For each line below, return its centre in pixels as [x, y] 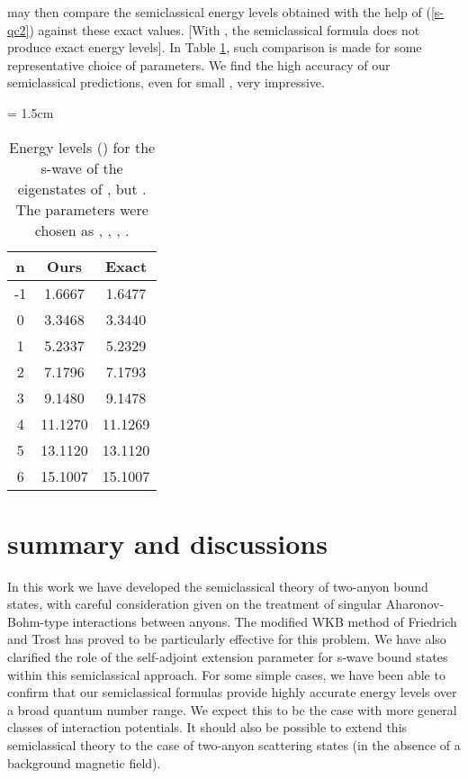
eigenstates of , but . [82, 188]
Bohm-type [38, 621]
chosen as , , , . [82, 230]
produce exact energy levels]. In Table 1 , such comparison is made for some [215, 47]
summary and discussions [167, 543]
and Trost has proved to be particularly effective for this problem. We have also [227, 639]
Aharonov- [415, 604]
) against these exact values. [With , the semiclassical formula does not [225, 29]
